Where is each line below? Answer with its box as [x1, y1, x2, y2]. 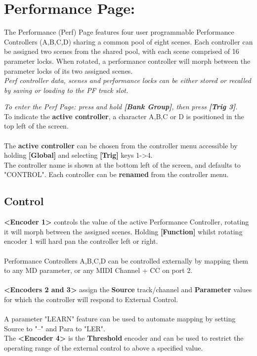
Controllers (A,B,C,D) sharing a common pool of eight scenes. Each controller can [4, 36, 253, 46]
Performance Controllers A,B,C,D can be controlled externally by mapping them [4, 255, 249, 266]
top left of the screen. [4, 121, 69, 131]
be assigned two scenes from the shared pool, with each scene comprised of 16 [4, 46, 239, 56]
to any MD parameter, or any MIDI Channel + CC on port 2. [4, 265, 193, 275]
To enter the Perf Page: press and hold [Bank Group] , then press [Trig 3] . [4, 101, 238, 112]
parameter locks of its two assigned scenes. [4, 65, 133, 76]
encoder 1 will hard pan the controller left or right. [4, 236, 158, 246]
